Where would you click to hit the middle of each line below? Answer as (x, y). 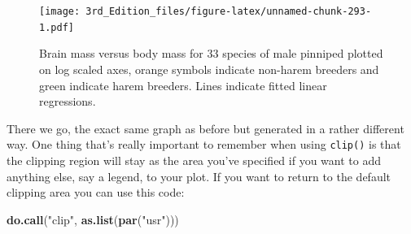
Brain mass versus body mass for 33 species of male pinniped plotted (211, 53)
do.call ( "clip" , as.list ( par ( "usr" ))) (93, 219)
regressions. (68, 101)
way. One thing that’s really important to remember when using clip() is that (204, 144)
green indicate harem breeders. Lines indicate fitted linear (183, 85)
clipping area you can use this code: (96, 192)
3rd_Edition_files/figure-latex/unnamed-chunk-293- (229, 11)
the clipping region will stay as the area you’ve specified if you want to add (194, 160)
